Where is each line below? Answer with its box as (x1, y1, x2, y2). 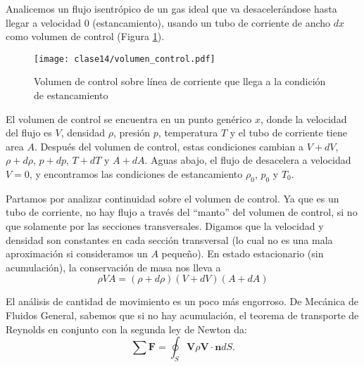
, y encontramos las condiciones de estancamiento (29, 167, 243, 181)
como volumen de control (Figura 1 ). (6, 29, 165, 44)
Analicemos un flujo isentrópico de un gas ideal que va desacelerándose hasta (6, 1, 337, 15)
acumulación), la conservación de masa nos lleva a (6, 259, 221, 274)
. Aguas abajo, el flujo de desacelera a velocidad (144, 153, 351, 167)
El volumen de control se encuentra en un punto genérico (6, 111, 252, 126)
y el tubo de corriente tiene (230, 125, 347, 140)
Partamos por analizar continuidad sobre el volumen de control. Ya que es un (6, 191, 339, 205)
